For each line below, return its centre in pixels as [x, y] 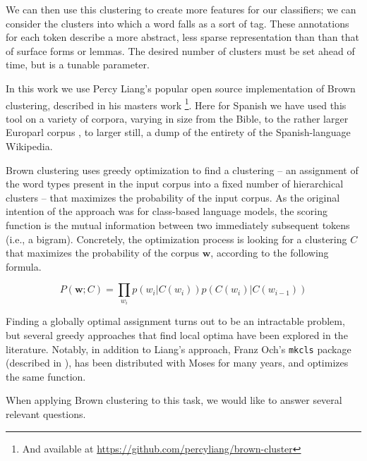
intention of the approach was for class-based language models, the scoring [167, 211]
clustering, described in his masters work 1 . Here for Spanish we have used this [176, 104]
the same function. [46, 376]
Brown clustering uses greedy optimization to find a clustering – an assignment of [182, 170]
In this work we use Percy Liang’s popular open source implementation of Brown [181, 88]
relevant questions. [46, 414]
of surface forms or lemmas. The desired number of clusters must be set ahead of [180, 50]
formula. [24, 266]
